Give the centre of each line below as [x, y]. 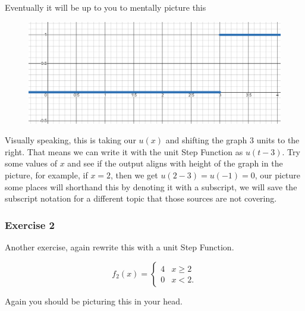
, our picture [278, 175]
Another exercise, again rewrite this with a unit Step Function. [120, 246]
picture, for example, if [46, 175]
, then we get [134, 175]
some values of [31, 163]
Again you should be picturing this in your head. [94, 301]
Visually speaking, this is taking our [70, 140]
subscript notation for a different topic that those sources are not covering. [141, 198]
